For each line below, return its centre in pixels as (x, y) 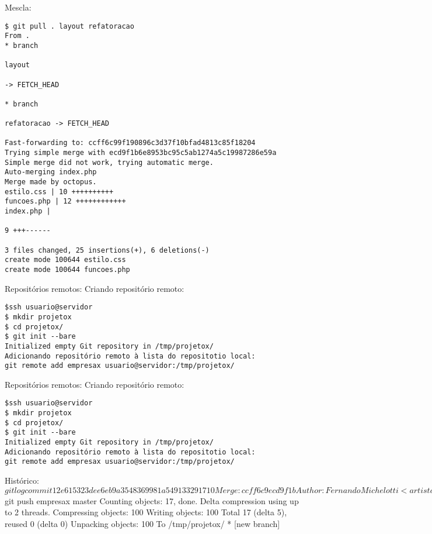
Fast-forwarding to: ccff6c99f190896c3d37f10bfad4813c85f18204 (130, 143)
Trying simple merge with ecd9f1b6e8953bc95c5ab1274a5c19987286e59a (141, 153)
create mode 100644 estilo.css (65, 260)
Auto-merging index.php (51, 172)
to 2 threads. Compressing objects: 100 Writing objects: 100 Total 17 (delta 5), (146, 512)
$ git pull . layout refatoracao (69, 26)
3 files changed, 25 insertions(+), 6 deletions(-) (107, 250)
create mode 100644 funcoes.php (67, 270)
